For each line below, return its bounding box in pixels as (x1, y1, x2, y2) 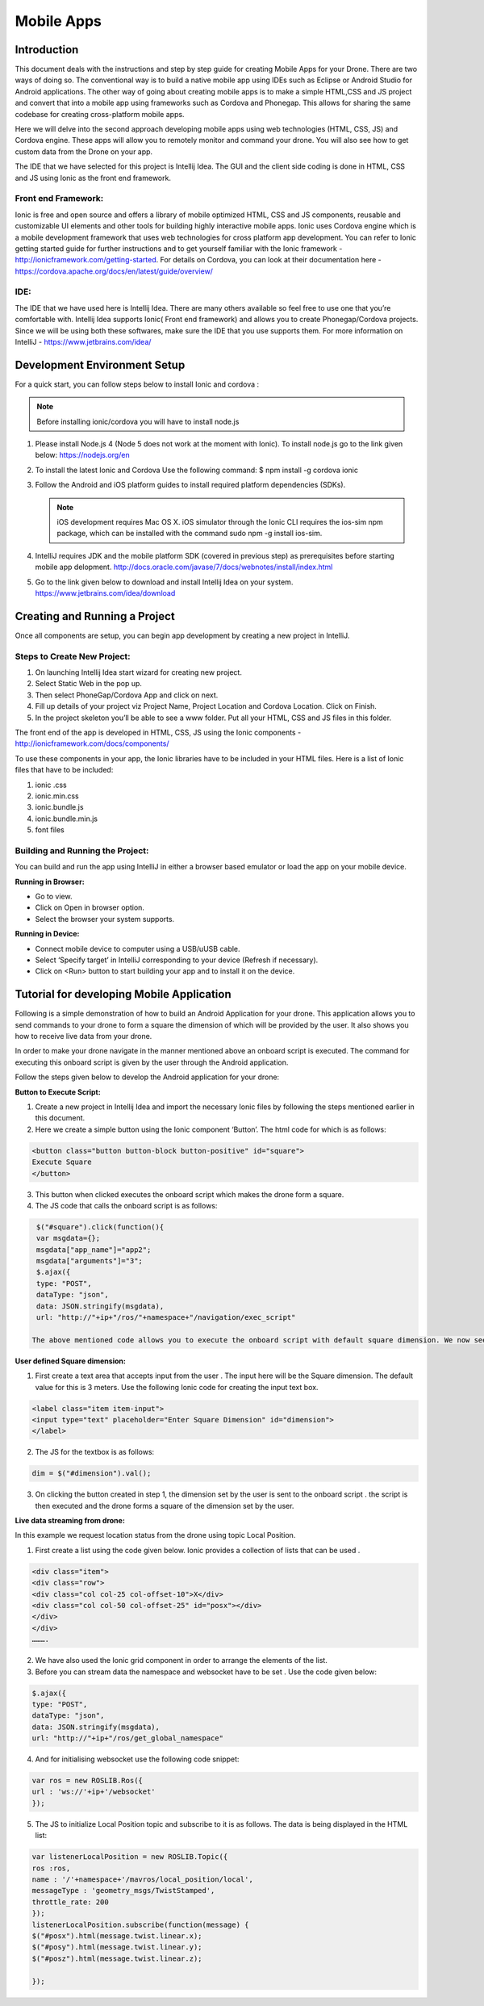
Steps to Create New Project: (15, 651, 131, 662)
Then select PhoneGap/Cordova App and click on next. (35, 690, 219, 700)
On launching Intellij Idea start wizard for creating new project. (35, 668, 242, 677)
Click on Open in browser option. (35, 902, 145, 912)
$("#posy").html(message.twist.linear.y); (31, 1942, 202, 1952)
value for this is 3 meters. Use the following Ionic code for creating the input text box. (35, 1382, 319, 1392)
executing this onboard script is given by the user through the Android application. (15, 1057, 289, 1067)
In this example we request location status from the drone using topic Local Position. (15, 1531, 296, 1540)
